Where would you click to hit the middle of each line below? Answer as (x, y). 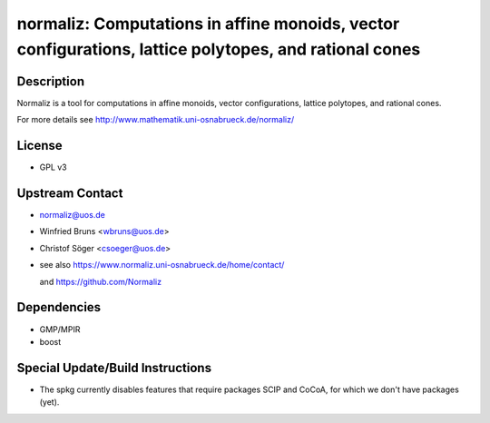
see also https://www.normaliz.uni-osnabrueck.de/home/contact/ (162, 265)
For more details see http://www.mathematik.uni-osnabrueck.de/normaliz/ (156, 120)
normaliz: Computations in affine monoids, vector (208, 24)
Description (51, 81)
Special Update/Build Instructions (114, 368)
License (39, 146)
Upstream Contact (70, 193)
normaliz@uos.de (73, 215)
